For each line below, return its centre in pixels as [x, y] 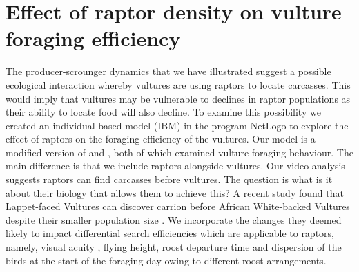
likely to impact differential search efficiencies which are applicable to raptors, [170, 233]
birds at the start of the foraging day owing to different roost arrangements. [166, 260]
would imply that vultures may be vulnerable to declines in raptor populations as [178, 98]
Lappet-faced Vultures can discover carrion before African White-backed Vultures [178, 206]
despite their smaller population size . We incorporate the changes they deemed [174, 219]
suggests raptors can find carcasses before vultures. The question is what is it [169, 179]
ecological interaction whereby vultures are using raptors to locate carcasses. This [178, 84]
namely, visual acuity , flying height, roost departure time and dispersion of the [174, 247]
